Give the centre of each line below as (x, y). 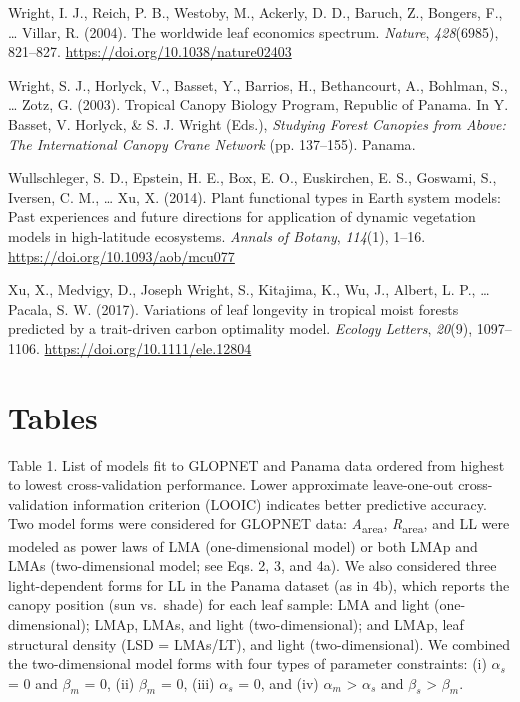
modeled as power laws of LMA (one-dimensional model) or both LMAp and (243, 545)
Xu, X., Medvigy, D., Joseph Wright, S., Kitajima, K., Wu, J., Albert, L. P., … (249, 289)
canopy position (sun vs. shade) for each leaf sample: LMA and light (219, 604)
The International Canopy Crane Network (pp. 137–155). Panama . (212, 143)
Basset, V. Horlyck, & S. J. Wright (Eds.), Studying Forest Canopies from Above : (257, 123)
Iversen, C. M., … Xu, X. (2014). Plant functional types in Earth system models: (254, 196)
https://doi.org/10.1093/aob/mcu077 (121, 255)
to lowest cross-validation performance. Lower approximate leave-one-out (231, 484)
